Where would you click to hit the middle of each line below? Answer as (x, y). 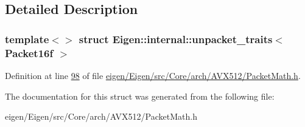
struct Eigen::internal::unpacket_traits (176, 39)
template (27, 39)
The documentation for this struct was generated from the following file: (140, 96)
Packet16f (29, 53)
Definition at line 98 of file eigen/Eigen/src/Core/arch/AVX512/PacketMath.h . (153, 75)
